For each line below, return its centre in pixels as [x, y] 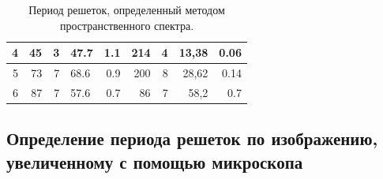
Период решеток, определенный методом [127, 9]
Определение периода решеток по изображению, [192, 138]
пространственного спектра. [127, 25]
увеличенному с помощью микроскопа [155, 161]
